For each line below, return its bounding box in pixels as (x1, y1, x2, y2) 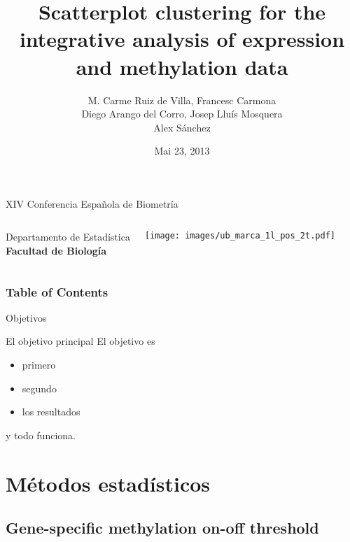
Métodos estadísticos (6, 469, 211, 497)
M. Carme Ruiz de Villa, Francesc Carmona (87, 92, 276, 107)
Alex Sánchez (153, 120, 211, 134)
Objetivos (6, 310, 47, 325)
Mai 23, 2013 (154, 143, 210, 158)
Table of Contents (6, 283, 108, 300)
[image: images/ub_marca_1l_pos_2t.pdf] (144, 231, 335, 241)
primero (22, 357, 56, 372)
